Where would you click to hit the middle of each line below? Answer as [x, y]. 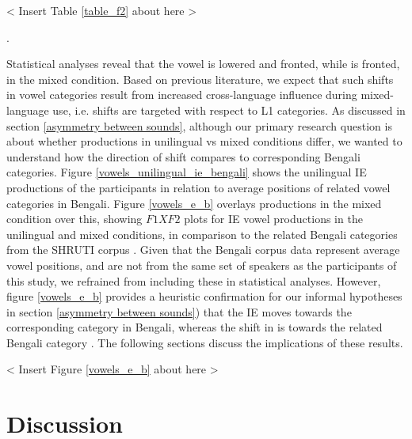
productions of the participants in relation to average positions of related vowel [198, 187]
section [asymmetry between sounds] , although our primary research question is [199, 125]
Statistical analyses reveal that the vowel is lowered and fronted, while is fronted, [203, 64]
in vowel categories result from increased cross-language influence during [182, 95]
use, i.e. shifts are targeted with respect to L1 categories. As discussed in [229, 110]
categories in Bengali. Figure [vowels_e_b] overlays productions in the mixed [194, 203]
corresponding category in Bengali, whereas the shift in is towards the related [195, 327]
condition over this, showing [74, 219]
